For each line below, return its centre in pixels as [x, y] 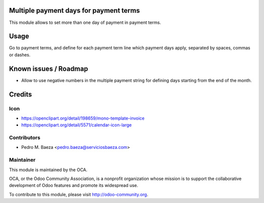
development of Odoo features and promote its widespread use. [74, 185]
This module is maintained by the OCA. [48, 170]
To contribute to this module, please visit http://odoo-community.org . [79, 194]
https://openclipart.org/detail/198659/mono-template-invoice [83, 118]
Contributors [25, 138]
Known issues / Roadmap [48, 69]
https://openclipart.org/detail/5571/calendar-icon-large [77, 125]
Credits [21, 94]
